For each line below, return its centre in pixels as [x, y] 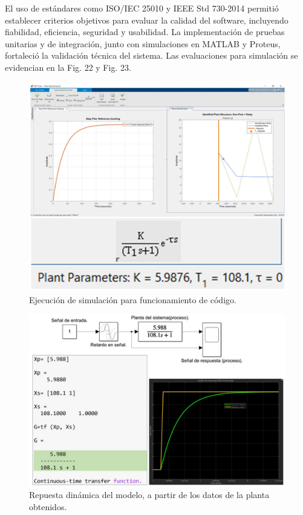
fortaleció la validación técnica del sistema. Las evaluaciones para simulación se [151, 55]
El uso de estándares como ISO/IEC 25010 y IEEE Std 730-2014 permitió [142, 8]
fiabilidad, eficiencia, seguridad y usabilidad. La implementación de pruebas [145, 32]
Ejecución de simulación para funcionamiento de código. [133, 299]
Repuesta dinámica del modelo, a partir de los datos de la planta [149, 495]
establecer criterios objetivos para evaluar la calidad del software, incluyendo [147, 20]
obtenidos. [48, 506]
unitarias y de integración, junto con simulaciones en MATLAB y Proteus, [143, 43]
